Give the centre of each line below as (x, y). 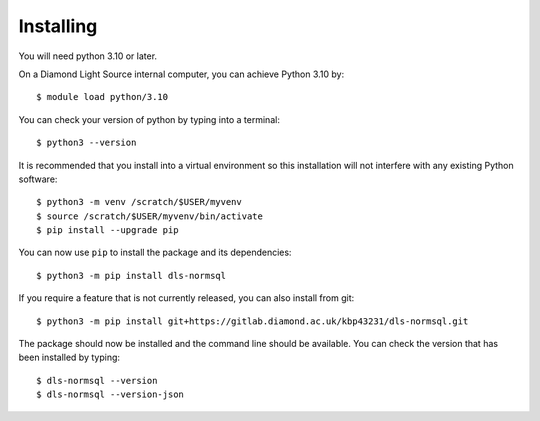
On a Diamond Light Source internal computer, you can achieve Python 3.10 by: (181, 74)
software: (38, 179)
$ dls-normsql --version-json (110, 394)
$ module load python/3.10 (102, 97)
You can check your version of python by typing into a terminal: (149, 119)
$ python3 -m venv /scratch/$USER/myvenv (139, 202)
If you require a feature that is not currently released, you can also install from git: (186, 298)
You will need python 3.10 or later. (88, 56)
